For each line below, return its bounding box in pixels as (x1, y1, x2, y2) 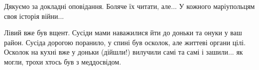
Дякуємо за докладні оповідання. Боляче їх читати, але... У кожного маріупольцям (4, 1, 255, 11)
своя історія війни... (4, 10, 64, 21)
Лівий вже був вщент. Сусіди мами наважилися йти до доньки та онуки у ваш (4, 27, 242, 38)
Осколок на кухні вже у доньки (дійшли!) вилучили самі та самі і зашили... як (4, 47, 243, 57)
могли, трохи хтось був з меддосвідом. (4, 56, 122, 67)
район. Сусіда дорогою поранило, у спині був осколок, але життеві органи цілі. (4, 37, 246, 47)
